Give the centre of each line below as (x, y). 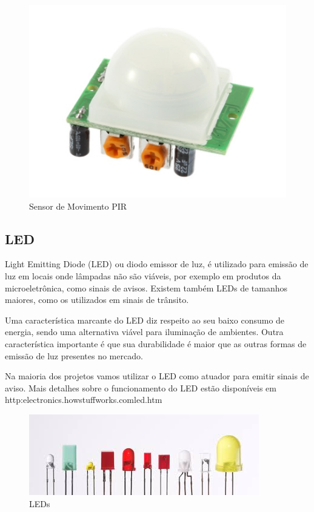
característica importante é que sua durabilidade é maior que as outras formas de (156, 343)
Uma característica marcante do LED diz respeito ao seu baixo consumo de (145, 320)
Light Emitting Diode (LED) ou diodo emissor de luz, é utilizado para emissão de (157, 264)
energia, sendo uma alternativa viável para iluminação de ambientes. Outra (144, 332)
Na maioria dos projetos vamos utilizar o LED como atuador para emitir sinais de (157, 376)
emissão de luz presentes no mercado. (74, 355)
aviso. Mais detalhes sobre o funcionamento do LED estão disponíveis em (141, 387)
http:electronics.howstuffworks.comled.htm (84, 400)
